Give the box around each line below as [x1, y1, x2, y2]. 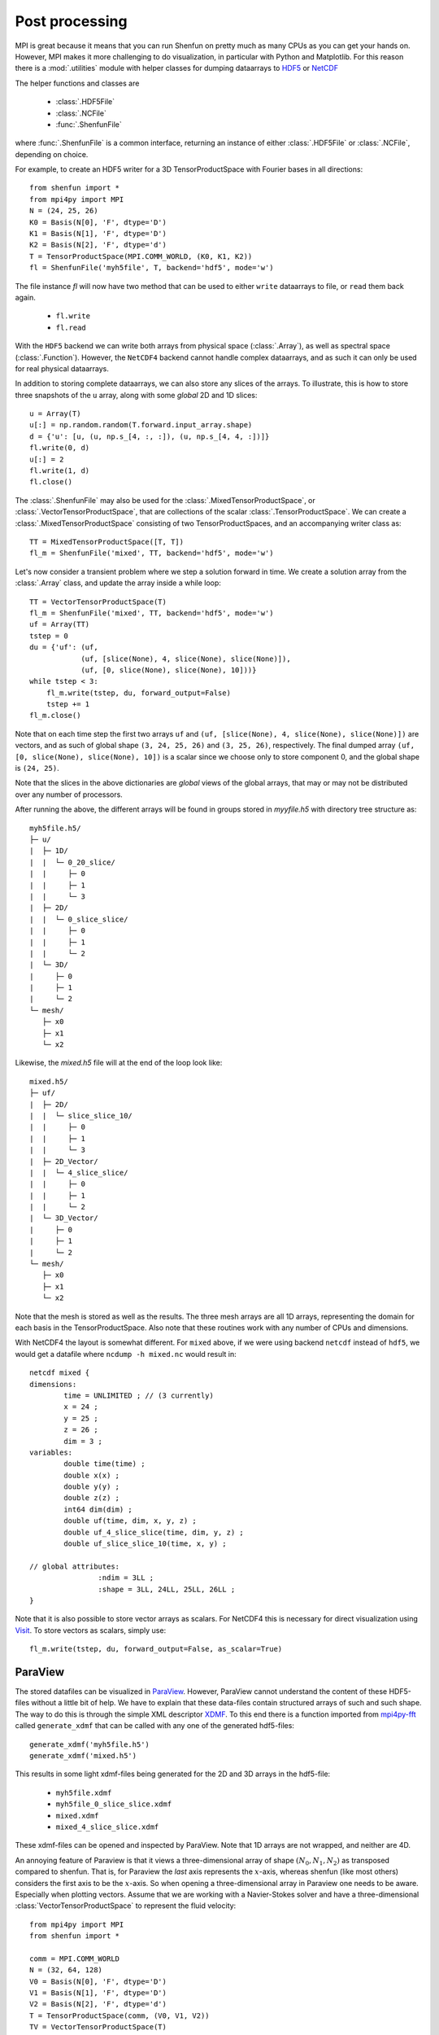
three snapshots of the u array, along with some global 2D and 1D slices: [15, 390, 258, 400]
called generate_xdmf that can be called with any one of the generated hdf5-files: [15, 1721, 294, 1731]
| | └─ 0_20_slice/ [29, 857, 115, 867]
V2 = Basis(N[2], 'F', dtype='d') [29, 1999, 167, 2009]
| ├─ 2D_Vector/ [29, 1157, 98, 1166]
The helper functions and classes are [15, 78, 140, 88]
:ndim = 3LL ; [98, 1573, 154, 1582]
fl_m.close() [29, 711, 81, 720]
